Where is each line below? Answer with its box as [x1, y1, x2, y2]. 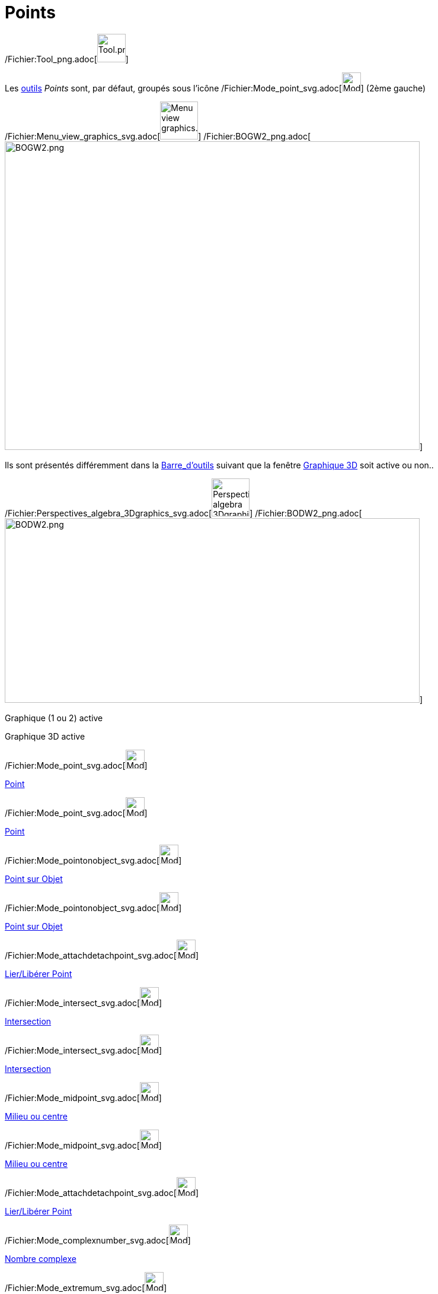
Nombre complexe [5, 1253, 76, 1264]
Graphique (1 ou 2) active [5, 712, 103, 723]
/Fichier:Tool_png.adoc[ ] [5, 53, 129, 64]
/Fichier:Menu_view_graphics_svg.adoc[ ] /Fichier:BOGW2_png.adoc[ [5, 131, 311, 141]
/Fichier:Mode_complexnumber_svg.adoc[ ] [5, 1235, 191, 1245]
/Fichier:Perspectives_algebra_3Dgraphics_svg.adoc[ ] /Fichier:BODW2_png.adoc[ [5, 508, 362, 518]
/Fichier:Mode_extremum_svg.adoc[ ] [5, 1282, 167, 1293]
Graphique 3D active [5, 731, 85, 741]
